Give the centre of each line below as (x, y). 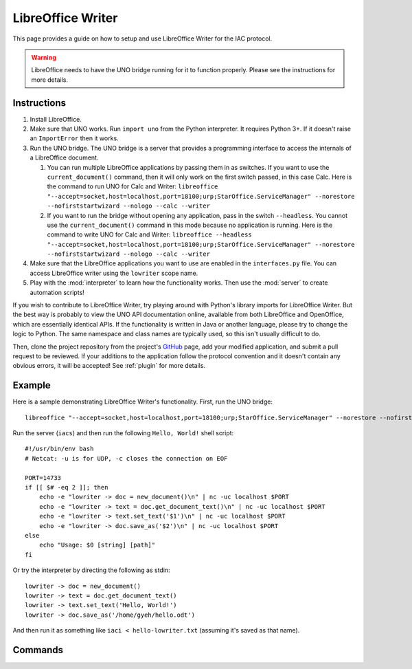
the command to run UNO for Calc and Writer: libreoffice (133, 186)
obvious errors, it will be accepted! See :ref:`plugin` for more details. (109, 366)
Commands (38, 650)
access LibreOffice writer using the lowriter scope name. (114, 273)
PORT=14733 (43, 478)
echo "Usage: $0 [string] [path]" (97, 545)
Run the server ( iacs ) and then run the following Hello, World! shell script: (123, 433)
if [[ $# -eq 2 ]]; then (67, 487)
